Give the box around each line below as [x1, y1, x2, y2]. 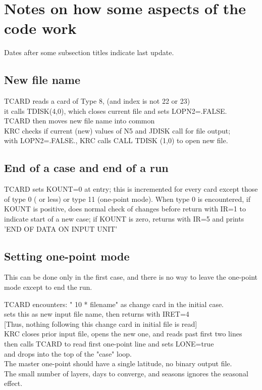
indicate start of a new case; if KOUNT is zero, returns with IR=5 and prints [4, 213, 244, 224]
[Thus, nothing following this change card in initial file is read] [4, 318, 197, 329]
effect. [4, 378, 23, 388]
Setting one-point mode [4, 248, 130, 264]
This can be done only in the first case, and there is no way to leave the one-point [4, 272, 258, 282]
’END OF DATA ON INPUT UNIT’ [4, 223, 118, 234]
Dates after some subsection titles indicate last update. [4, 47, 174, 58]
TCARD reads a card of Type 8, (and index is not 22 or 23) [4, 96, 190, 106]
